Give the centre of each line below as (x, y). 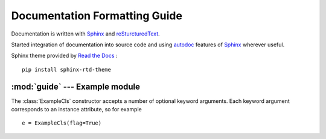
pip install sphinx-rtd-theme (67, 69)
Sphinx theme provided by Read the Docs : (64, 56)
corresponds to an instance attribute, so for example (76, 110)
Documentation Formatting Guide (97, 16)
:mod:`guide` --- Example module (76, 86)
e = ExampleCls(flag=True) (62, 123)
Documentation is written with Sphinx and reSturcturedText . (85, 34)
